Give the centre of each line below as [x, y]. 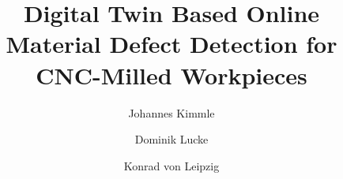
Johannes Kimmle [171, 112]
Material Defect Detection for [171, 44]
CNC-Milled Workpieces [171, 75]
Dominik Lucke [171, 139]
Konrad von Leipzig [171, 165]
